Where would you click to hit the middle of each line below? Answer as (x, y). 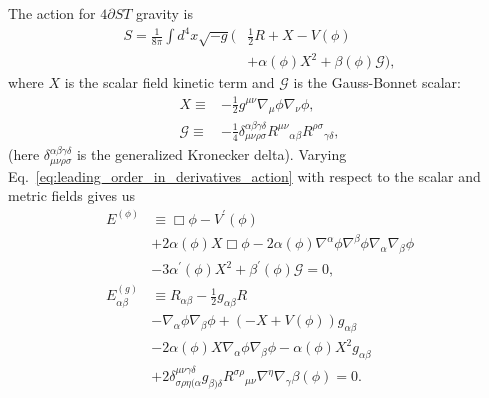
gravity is (164, 13)
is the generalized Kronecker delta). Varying (211, 154)
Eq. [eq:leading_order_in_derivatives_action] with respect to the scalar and (244, 175)
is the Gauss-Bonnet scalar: (377, 82)
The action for (52, 13)
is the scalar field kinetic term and (169, 82)
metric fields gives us (72, 195)
